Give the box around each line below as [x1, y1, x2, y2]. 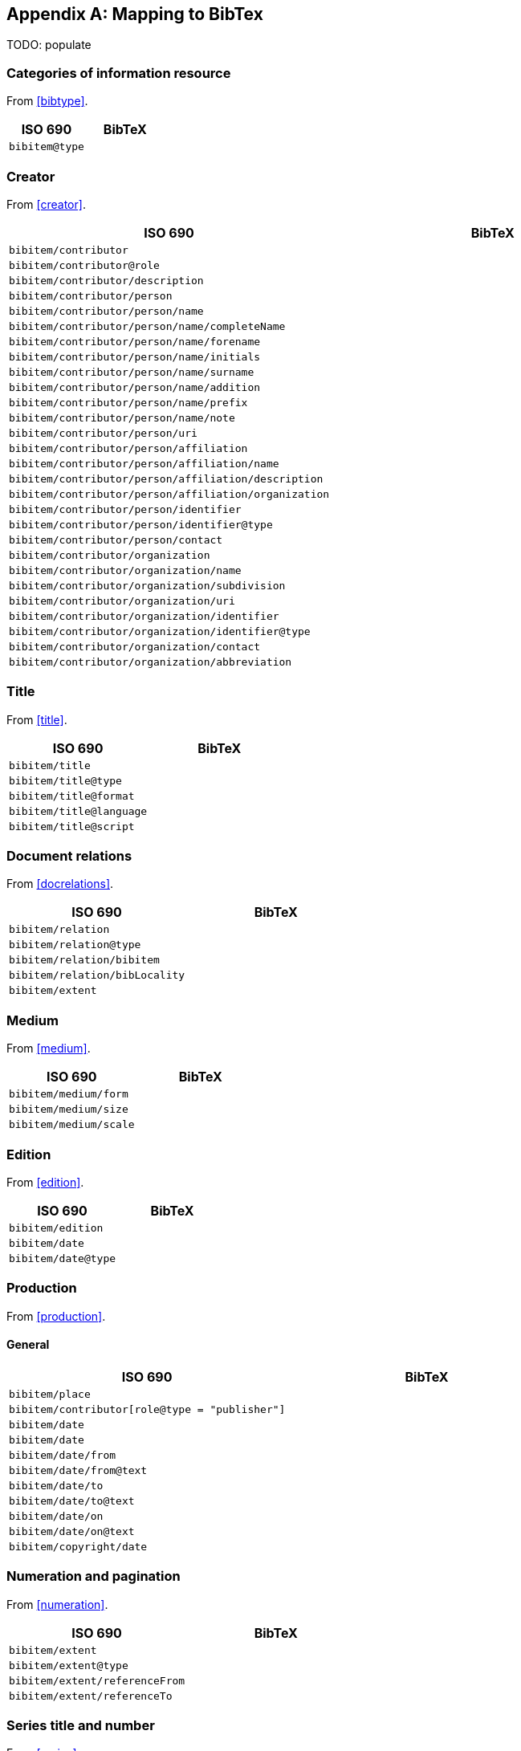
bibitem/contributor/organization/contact [9, 640, 261, 653]
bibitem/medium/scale [9, 1118, 135, 1131]
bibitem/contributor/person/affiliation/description [9, 472, 324, 485]
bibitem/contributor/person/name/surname [9, 365, 254, 378]
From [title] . [6, 712, 67, 727]
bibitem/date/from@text [9, 1464, 148, 1476]
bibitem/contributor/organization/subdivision [9, 579, 286, 592]
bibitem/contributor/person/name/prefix [9, 396, 248, 409]
